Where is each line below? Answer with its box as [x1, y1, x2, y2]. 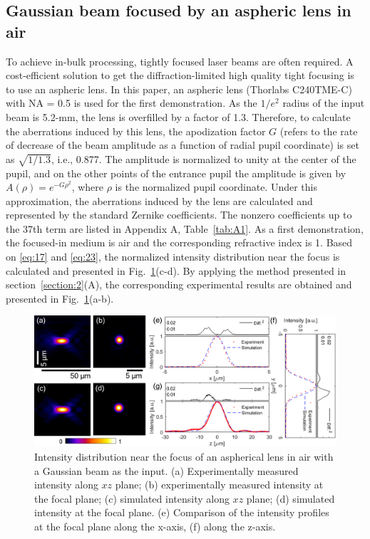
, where [71, 179, 104, 194]
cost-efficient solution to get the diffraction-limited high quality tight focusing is [6, 68, 354, 83]
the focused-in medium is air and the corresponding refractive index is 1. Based [6, 235, 353, 250]
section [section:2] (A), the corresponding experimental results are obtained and [6, 277, 352, 292]
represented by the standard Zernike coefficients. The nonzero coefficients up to [6, 207, 352, 222]
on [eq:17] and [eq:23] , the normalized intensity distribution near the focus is [6, 249, 340, 264]
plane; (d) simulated [246, 491, 335, 506]
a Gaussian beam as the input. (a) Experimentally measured [34, 463, 299, 478]
